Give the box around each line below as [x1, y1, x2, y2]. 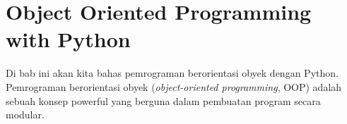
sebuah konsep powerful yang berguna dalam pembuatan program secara [6, 93, 321, 108]
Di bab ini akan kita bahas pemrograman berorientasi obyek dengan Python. [6, 66, 339, 80]
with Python [6, 25, 131, 54]
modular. [6, 107, 45, 122]
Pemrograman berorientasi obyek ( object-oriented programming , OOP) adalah [6, 79, 342, 94]
